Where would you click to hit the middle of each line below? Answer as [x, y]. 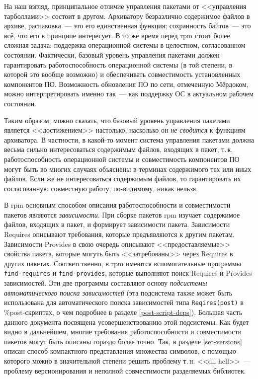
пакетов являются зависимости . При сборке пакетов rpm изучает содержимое [122, 214]
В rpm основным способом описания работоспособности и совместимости [117, 205]
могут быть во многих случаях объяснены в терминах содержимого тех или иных [128, 169]
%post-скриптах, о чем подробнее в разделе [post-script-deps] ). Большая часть [123, 312]
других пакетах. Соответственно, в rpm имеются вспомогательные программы [123, 263]
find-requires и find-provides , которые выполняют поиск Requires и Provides [128, 273]
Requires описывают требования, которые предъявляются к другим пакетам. [119, 234]
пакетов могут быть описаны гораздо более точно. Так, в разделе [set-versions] [123, 341]
